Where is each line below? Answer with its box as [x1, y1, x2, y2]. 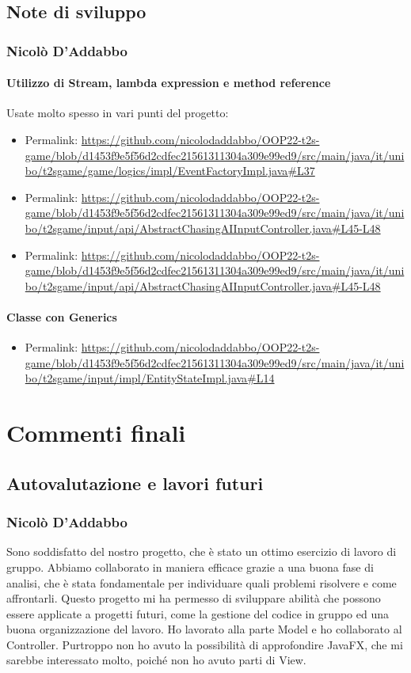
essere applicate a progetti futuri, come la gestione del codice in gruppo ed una [6, 605, 389, 622]
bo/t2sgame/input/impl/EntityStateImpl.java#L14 [25, 370, 275, 386]
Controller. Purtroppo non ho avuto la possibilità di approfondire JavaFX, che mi [6, 636, 403, 652]
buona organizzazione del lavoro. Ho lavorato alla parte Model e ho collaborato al [6, 621, 402, 637]
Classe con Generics [6, 308, 117, 325]
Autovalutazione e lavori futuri [6, 470, 264, 495]
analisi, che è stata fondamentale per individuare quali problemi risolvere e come [6, 574, 397, 591]
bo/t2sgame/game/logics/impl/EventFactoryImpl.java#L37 [25, 162, 315, 179]
